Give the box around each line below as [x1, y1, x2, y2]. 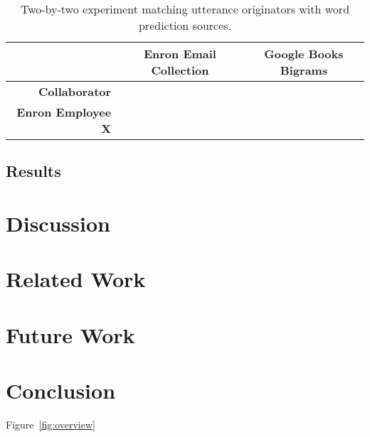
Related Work [6, 264, 146, 293]
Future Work [6, 320, 135, 349]
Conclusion [6, 376, 116, 405]
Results [6, 160, 61, 182]
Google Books [264, 45, 344, 62]
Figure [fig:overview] [6, 417, 95, 432]
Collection [151, 62, 209, 78]
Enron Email [143, 45, 216, 62]
